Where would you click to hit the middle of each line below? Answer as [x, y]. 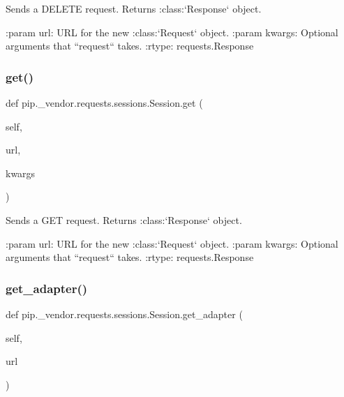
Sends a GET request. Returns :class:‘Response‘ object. [124, 219]
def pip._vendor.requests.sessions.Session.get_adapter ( [124, 314]
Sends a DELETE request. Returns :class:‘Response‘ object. [134, 8]
